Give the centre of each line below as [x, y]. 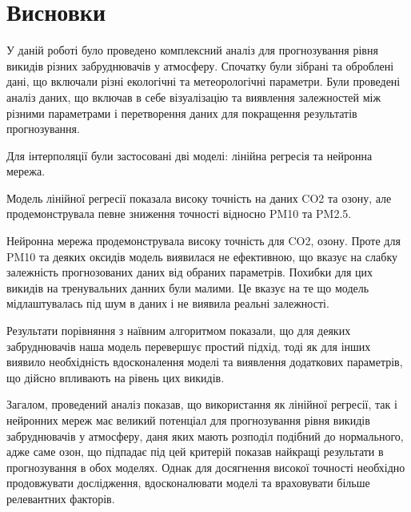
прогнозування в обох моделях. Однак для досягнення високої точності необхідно [206, 467]
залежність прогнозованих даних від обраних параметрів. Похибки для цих [190, 272]
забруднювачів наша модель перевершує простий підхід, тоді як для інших [189, 346]
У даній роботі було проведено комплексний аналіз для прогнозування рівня [192, 50]
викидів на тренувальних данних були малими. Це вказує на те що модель [188, 287]
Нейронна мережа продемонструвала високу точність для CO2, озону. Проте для [204, 241]
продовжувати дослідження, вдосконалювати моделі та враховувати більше [188, 483]
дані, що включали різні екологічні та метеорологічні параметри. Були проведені [204, 81]
